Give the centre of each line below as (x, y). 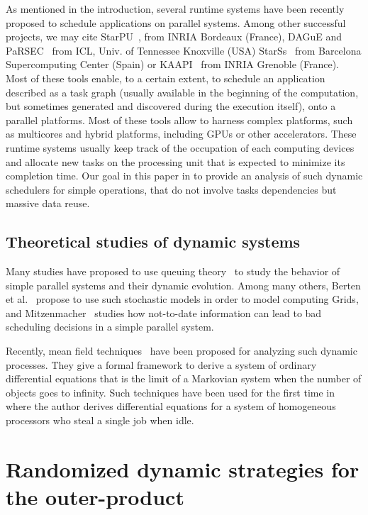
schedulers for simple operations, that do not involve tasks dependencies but (171, 189)
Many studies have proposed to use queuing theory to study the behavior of (173, 271)
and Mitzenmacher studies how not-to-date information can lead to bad (164, 312)
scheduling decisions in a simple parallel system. (110, 327)
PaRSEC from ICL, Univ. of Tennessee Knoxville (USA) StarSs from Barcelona (184, 50)
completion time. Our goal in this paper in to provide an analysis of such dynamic (184, 176)
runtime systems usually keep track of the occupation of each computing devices (180, 147)
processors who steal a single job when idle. (100, 420)
